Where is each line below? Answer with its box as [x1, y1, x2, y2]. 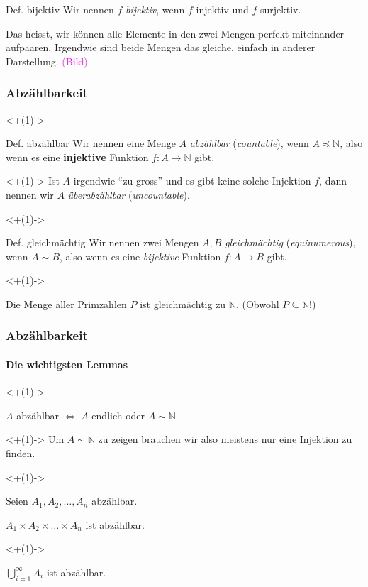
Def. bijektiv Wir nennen [6, 2, 114, 16]
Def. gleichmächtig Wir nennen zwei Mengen [6, 235, 199, 250]
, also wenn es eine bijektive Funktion [59, 248, 221, 263]
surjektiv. [260, 2, 301, 16]
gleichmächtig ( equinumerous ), [225, 235, 356, 250]
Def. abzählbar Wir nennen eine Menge [6, 136, 176, 150]
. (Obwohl [235, 296, 279, 311]
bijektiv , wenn [125, 2, 185, 16]
